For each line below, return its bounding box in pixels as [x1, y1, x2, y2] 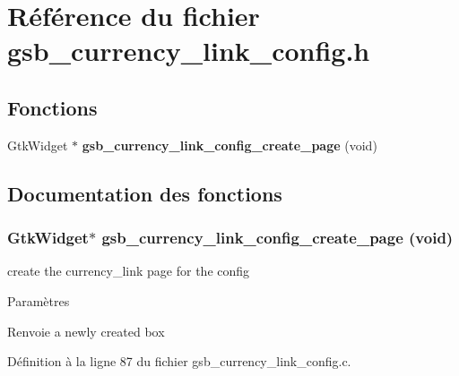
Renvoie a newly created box [7, 321, 165, 340]
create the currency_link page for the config [7, 261, 250, 280]
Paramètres [7, 291, 70, 310]
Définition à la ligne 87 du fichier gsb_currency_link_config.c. [7, 352, 351, 371]
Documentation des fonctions [7, 179, 282, 207]
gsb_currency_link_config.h [7, 32, 370, 69]
